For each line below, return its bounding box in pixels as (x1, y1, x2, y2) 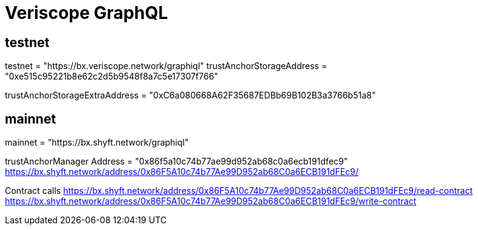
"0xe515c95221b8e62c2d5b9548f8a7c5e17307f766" (5, 71, 218, 82)
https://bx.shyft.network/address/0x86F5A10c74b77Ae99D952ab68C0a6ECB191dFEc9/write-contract (5, 196, 417, 207)
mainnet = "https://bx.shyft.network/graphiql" (5, 137, 189, 148)
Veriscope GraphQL (5, 2, 168, 23)
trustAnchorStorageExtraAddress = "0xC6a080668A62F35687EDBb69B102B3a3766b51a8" (5, 90, 376, 101)
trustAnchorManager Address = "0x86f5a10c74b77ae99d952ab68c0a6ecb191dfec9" (5, 156, 348, 167)
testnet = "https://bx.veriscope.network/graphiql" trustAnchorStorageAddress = (5, 61, 327, 72)
